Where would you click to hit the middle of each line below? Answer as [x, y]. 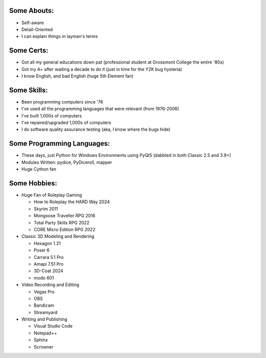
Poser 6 [42, 250]
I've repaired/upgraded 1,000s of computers [66, 123]
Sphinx [41, 340]
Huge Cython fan [39, 169]
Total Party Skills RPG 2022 [62, 222]
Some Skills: [29, 90]
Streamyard [46, 312]
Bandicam [44, 305]
